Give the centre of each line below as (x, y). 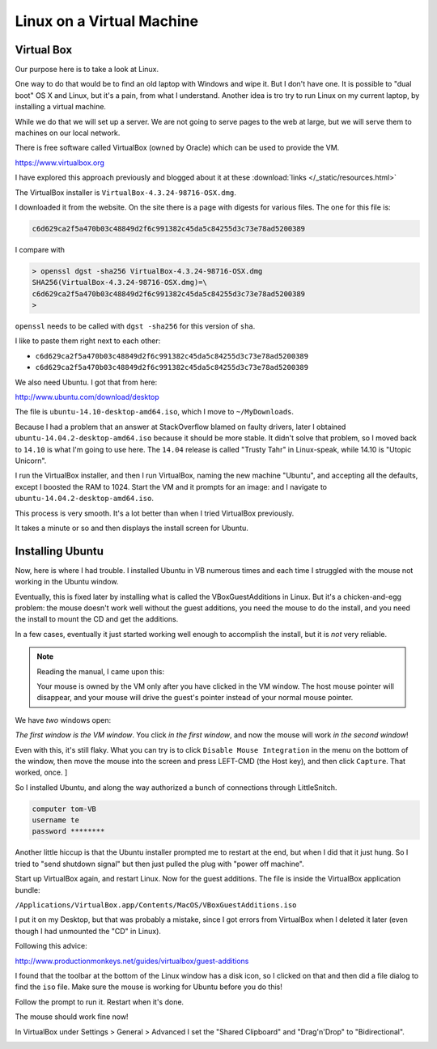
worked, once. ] (41, 772)
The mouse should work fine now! (72, 1017)
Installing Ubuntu (59, 551)
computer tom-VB (64, 809)
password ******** (68, 831)
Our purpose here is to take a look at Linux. (87, 70)
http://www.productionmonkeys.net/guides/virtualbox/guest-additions (132, 961)
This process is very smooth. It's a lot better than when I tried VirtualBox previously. (155, 513)
